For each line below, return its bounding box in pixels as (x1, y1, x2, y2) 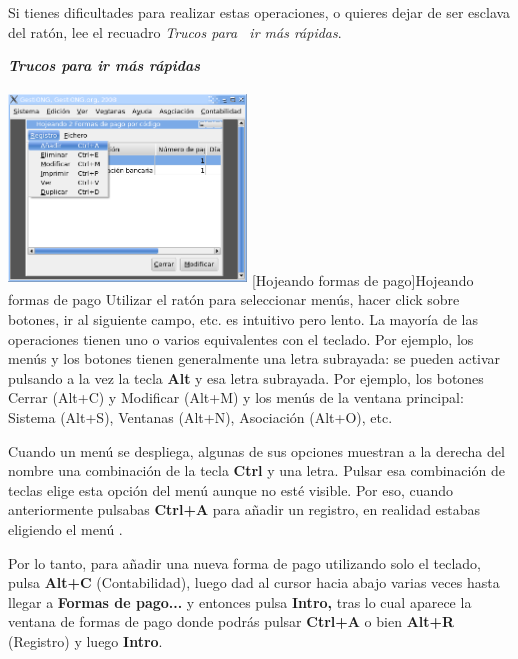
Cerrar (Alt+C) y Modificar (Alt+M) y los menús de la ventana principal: (8, 387, 464, 408)
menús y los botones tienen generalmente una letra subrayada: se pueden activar (8, 348, 501, 369)
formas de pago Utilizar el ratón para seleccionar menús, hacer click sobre (8, 289, 460, 310)
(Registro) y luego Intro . (8, 630, 163, 651)
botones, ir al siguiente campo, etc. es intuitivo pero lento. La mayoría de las (8, 308, 478, 329)
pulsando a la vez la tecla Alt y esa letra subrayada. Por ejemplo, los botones (8, 367, 484, 388)
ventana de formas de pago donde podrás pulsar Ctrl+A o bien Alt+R (8, 611, 455, 632)
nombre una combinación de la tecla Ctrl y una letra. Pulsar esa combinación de (8, 460, 505, 481)
